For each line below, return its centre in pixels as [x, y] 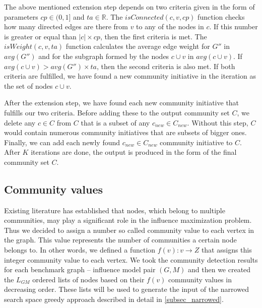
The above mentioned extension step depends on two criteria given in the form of [129, 7]
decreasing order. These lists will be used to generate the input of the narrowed [126, 289]
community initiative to [196, 142]
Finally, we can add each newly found [62, 142]
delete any [20, 122]
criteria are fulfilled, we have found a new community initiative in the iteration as [130, 76]
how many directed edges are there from [66, 26]
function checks [221, 16]
